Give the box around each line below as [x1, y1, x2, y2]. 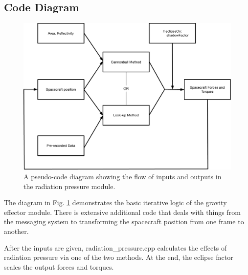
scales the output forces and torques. [4, 261, 114, 272]
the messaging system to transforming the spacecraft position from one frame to [4, 216, 244, 227]
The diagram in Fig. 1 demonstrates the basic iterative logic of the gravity [4, 197, 227, 208]
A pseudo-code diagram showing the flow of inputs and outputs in [23, 171, 222, 181]
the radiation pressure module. [23, 181, 115, 191]
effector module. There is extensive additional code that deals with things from [4, 207, 241, 217]
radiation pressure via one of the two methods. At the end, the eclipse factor [4, 252, 233, 262]
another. [4, 226, 29, 236]
